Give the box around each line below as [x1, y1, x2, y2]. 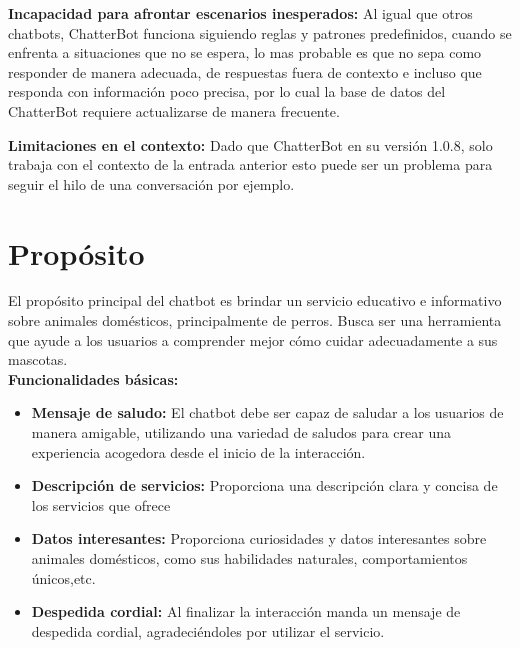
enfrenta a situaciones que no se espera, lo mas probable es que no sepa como [8, 42, 482, 63]
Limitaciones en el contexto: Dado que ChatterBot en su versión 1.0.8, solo [8, 134, 493, 155]
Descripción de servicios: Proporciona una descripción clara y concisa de [31, 475, 498, 496]
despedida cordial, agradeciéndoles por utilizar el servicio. [31, 620, 385, 641]
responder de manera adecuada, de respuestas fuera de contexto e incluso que [8, 61, 482, 82]
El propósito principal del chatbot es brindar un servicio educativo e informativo [8, 290, 502, 311]
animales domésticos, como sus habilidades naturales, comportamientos [31, 548, 468, 568]
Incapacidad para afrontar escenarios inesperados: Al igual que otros [8, 3, 473, 23]
